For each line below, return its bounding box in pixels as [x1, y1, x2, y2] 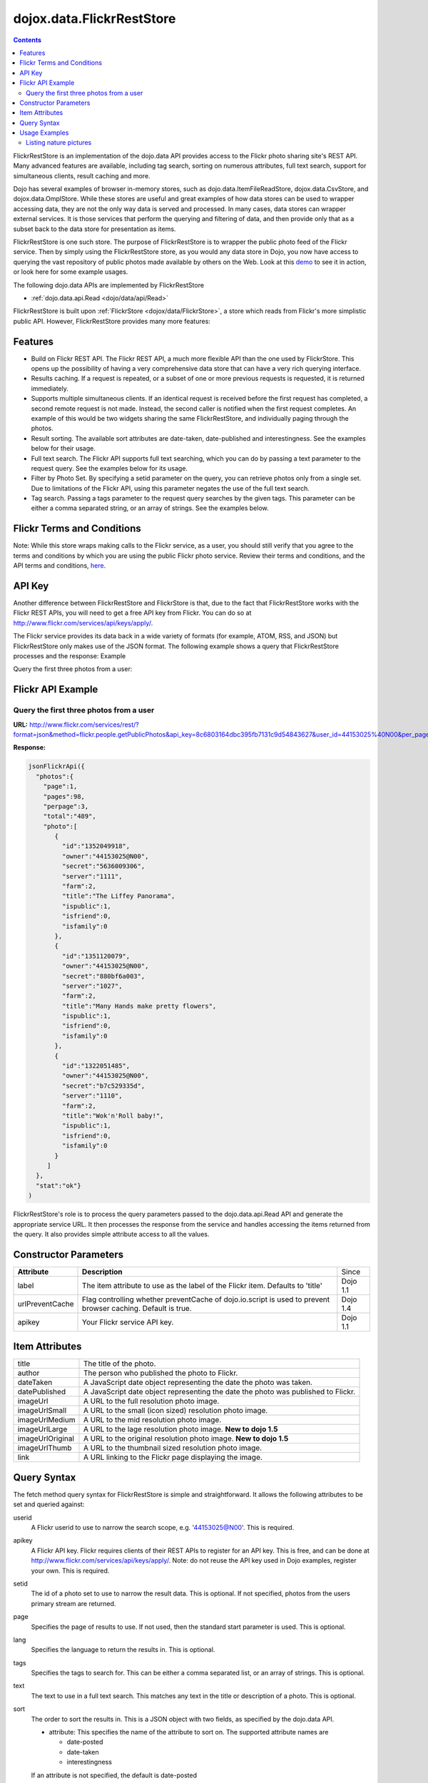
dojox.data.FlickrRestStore [13, 11, 176, 26]
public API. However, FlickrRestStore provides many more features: [13, 317, 210, 325]
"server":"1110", [61, 1092, 123, 1100]
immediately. [31, 384, 69, 392]
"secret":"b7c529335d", [61, 1081, 146, 1090]
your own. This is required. [31, 1566, 110, 1575]
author [17, 1368, 40, 1378]
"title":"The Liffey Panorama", [61, 892, 175, 900]
